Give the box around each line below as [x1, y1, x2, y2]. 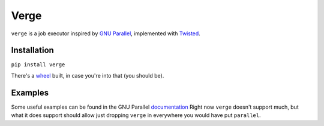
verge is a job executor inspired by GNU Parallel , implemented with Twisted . [11, 30, 200, 37]
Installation [11, 45, 54, 56]
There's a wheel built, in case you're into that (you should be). [11, 72, 164, 79]
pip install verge [11, 62, 65, 68]
